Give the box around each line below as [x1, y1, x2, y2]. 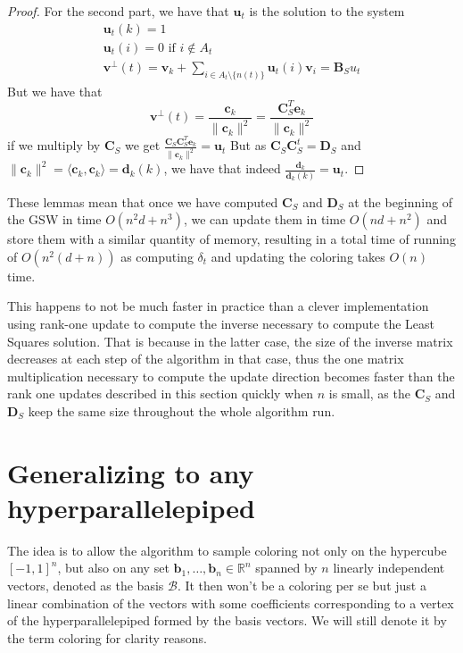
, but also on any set [57, 558, 169, 577]
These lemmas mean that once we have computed [7, 192, 278, 211]
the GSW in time [7, 210, 102, 229]
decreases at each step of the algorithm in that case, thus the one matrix [7, 349, 404, 368]
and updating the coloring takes [211, 247, 385, 265]
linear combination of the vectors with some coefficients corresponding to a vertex [7, 593, 454, 612]
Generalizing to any [7, 454, 254, 490]
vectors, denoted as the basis [7, 576, 164, 595]
